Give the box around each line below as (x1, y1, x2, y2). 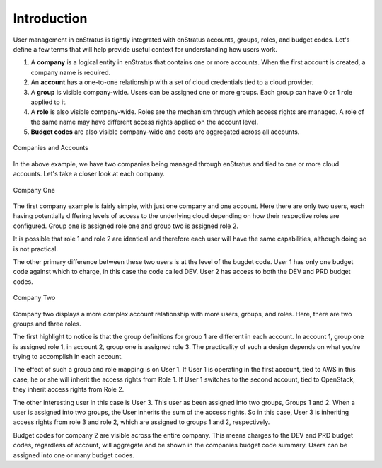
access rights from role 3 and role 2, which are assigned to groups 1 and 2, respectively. (13, 418, 270, 426)
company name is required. (30, 68, 111, 76)
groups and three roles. (13, 319, 81, 328)
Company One (13, 186, 56, 194)
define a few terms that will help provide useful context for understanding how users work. (13, 45, 277, 53)
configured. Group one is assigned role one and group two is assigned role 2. (13, 222, 238, 230)
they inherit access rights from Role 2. (13, 385, 125, 394)
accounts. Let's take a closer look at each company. (13, 170, 166, 178)
